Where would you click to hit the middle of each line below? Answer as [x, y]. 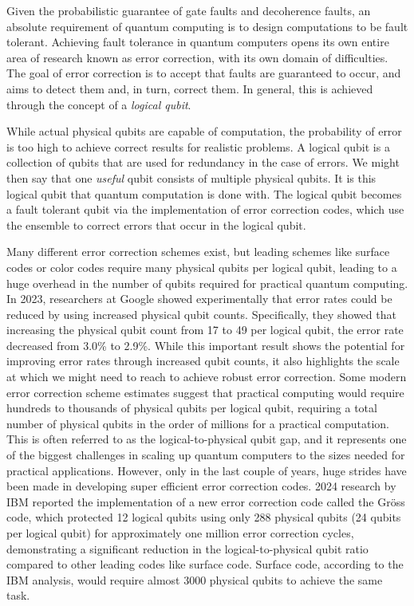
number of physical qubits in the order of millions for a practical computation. [198, 423]
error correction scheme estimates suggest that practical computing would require [205, 392]
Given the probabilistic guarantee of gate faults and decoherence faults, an [189, 10]
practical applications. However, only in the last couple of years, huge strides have [207, 470]
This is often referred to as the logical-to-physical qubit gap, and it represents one [207, 439]
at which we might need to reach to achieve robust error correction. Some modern [207, 377]
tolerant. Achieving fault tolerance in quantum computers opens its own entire [198, 42]
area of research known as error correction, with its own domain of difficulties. [197, 57]
